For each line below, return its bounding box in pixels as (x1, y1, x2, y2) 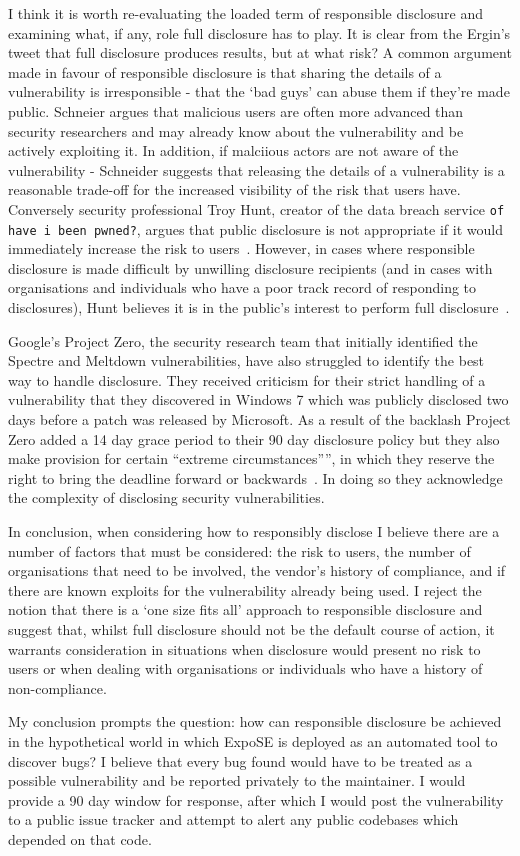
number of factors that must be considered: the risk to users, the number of (8, 540, 471, 561)
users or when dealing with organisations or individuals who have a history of (8, 658, 483, 679)
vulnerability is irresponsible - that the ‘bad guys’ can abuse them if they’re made (8, 81, 510, 102)
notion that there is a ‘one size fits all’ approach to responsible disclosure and (8, 599, 483, 620)
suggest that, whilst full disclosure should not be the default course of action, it (8, 618, 495, 639)
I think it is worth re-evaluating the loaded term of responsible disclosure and (8, 3, 484, 23)
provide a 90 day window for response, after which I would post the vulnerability (8, 789, 504, 810)
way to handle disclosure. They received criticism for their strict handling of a (8, 369, 486, 390)
